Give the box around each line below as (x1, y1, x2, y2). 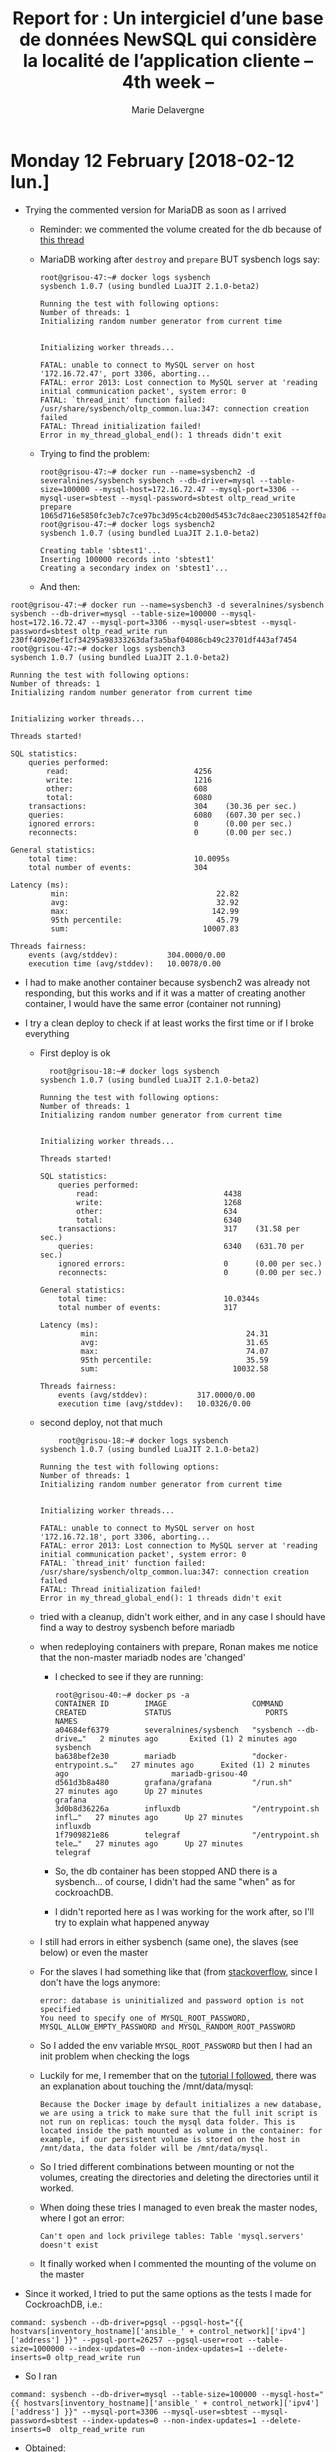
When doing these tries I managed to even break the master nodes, (39, 2201, 318, 2213)
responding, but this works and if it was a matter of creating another (24, 987, 306, 999)
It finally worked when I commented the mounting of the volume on (39, 2257, 317, 2269)
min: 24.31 (80, 1328, 269, 1339)
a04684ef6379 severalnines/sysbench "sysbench (54, 1725, 293, 1735)
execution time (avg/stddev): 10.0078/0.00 (28, 958, 222, 969)
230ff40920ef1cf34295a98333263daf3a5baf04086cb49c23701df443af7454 (10, 635, 298, 645)
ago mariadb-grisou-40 (54, 1768, 248, 1779)
